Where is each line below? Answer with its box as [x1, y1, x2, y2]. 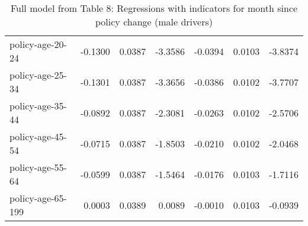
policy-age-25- [9, 68, 67, 82]
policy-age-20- [9, 37, 67, 51]
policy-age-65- [9, 191, 67, 205]
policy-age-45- [9, 130, 67, 143]
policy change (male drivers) [95, 15, 213, 28]
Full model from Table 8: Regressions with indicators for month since [10, 1, 298, 15]
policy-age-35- [9, 99, 67, 112]
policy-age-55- [9, 160, 67, 174]
